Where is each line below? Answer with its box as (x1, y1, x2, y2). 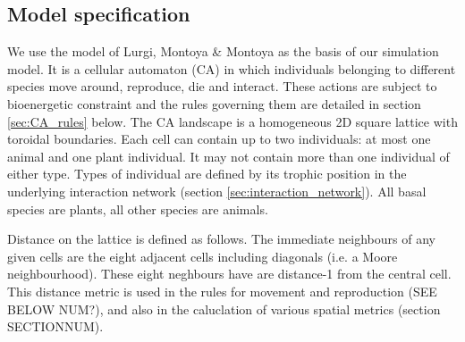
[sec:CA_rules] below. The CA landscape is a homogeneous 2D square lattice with (7, 112, 458, 130)
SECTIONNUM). (7, 317, 104, 336)
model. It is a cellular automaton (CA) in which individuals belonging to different (7, 59, 456, 78)
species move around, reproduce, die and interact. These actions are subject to (7, 77, 437, 96)
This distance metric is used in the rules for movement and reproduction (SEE (7, 281, 437, 300)
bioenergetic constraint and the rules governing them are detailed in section (7, 94, 421, 113)
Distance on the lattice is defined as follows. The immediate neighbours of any (7, 229, 435, 248)
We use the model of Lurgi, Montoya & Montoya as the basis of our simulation (7, 42, 439, 61)
